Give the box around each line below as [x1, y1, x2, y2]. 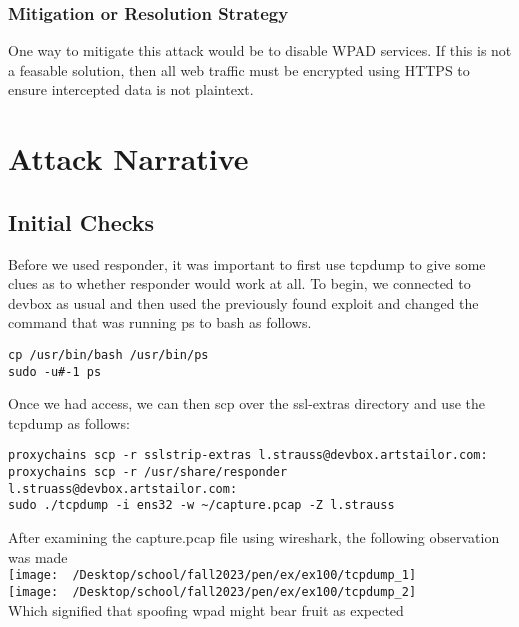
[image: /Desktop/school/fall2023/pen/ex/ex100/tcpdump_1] [8, 568, 417, 583]
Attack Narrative [8, 138, 249, 179]
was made [8, 546, 68, 567]
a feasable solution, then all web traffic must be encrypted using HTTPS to [8, 59, 470, 80]
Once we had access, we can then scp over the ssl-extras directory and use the [8, 393, 485, 414]
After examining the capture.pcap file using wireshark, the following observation [8, 527, 500, 548]
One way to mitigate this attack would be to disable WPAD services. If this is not [8, 40, 512, 61]
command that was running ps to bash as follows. [8, 312, 312, 333]
